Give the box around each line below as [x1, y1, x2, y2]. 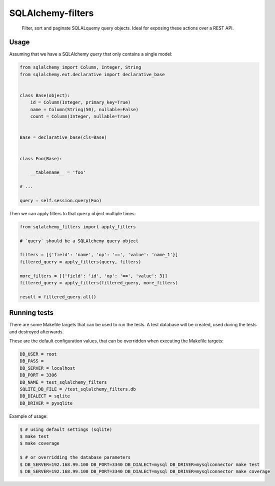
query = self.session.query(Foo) [19, 198, 102, 203]
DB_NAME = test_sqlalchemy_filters [19, 379, 107, 385]
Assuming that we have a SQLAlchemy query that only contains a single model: [9, 51, 172, 57]
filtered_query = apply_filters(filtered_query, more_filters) [19, 280, 178, 285]
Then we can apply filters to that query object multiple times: [9, 210, 136, 216]
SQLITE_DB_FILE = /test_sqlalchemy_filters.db [19, 386, 136, 392]
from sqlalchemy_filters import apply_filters [19, 224, 136, 230]
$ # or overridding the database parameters [19, 454, 131, 460]
